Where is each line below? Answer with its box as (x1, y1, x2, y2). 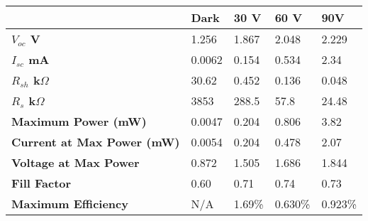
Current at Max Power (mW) (11, 134, 180, 150)
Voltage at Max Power (11, 154, 140, 171)
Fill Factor (11, 175, 72, 191)
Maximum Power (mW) (11, 113, 147, 129)
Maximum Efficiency (11, 195, 128, 212)
